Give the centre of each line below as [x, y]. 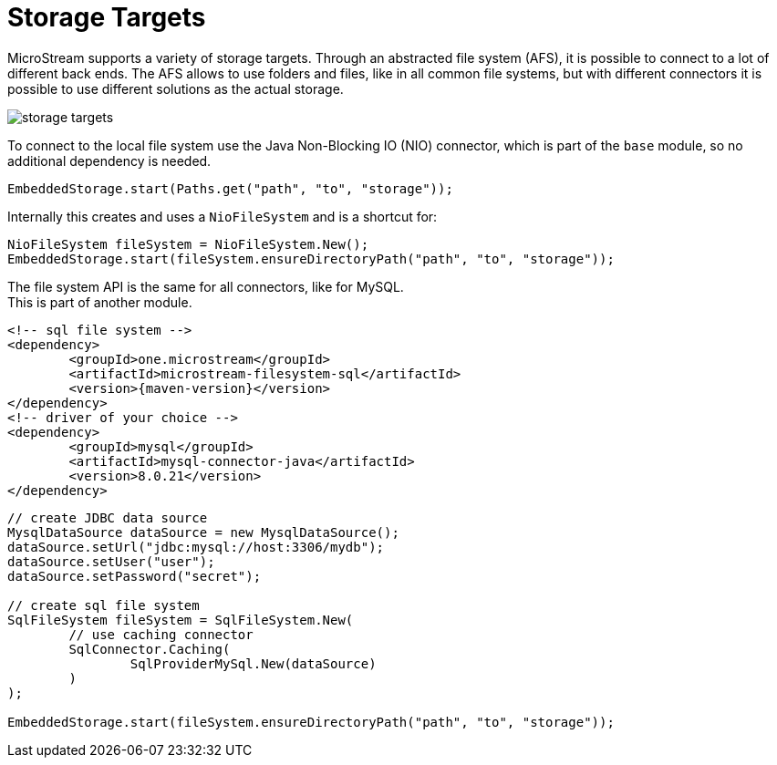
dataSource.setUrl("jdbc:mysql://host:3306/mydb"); [196, 547]
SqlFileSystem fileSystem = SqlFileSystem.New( [181, 620]
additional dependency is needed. [109, 160]
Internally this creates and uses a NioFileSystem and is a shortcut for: [223, 216]
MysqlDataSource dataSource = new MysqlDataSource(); [203, 532]
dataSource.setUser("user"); [111, 561]
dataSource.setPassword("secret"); [135, 576]
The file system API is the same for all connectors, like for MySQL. [206, 286]
